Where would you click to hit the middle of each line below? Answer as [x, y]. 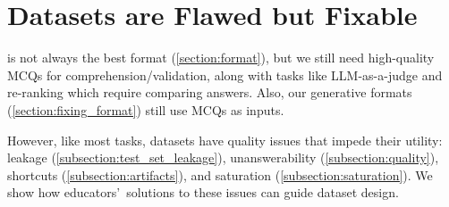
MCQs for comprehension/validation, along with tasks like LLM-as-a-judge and [225, 75]
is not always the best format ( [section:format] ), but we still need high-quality [221, 58]
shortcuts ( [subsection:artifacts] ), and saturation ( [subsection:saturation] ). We [220, 174]
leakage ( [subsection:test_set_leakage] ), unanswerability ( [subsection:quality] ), [223, 157]
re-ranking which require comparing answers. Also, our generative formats [210, 92]
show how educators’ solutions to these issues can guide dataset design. [203, 192]
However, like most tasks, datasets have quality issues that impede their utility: [225, 140]
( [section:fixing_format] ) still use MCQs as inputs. [146, 109]
